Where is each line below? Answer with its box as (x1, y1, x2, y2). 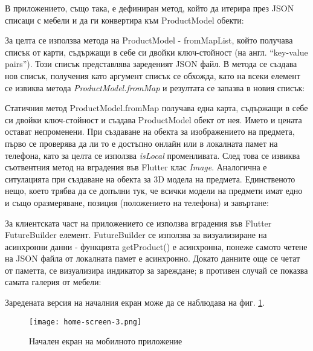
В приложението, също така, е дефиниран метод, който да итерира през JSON (5, 2, 294, 14)
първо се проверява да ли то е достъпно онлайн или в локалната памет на (5, 137, 278, 149)
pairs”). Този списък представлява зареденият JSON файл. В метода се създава (5, 57, 297, 70)
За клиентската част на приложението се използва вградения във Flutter (5, 216, 272, 229)
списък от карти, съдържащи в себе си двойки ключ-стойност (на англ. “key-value (5, 45, 308, 58)
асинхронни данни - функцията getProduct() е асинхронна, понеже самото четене (5, 240, 308, 253)
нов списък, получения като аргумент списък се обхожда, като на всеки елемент (5, 69, 300, 82)
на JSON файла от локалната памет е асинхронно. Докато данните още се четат (5, 252, 300, 265)
